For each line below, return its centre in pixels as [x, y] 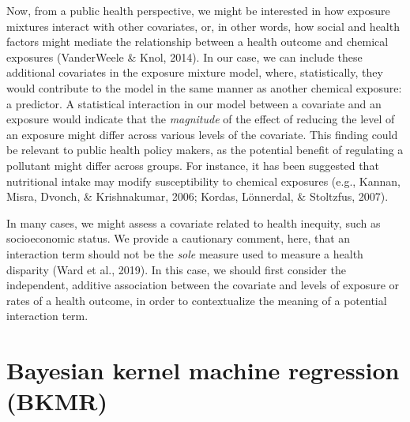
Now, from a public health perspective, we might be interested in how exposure [198, 10]
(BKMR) [57, 401]
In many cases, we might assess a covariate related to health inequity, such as [194, 222]
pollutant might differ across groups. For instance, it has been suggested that [193, 165]
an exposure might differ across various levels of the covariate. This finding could [202, 134]
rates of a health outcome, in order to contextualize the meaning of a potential [197, 300]
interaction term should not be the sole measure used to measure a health [185, 253]
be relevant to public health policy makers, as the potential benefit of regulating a [205, 150]
